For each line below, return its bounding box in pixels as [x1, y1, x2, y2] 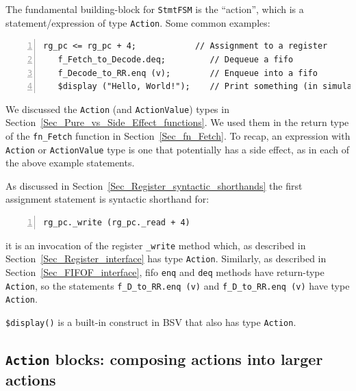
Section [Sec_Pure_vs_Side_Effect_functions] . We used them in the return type [5, 115, 349, 129]
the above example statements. [5, 155, 135, 170]
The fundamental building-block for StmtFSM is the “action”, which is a [5, 2, 304, 16]
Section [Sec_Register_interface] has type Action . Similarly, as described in [5, 251, 327, 266]
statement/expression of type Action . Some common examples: [5, 15, 270, 29]
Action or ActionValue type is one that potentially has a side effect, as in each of [5, 142, 349, 156]
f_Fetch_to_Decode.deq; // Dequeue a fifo [58, 54, 294, 64]
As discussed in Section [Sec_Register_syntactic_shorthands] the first [5, 178, 303, 192]
